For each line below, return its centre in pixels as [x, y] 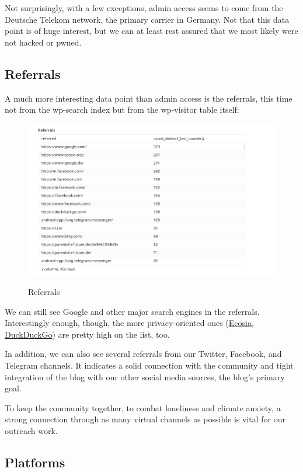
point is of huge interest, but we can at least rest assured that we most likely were [151, 31]
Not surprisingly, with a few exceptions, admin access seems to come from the [144, 8]
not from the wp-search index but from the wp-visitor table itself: [122, 110]
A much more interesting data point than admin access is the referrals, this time [149, 98]
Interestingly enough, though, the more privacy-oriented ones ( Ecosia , [129, 323]
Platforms [35, 462]
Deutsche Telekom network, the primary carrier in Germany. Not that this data [147, 19]
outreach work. [31, 430]
